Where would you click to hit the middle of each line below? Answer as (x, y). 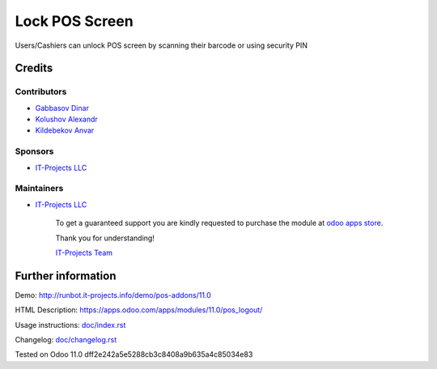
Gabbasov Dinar (62, 108)
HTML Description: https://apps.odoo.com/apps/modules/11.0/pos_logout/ (139, 310)
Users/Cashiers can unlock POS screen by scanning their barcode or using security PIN (161, 45)
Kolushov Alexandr (67, 119)
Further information (66, 276)
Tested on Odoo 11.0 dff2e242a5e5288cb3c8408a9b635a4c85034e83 (134, 354)
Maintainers (39, 189)
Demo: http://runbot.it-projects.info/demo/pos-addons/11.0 (113, 295)
